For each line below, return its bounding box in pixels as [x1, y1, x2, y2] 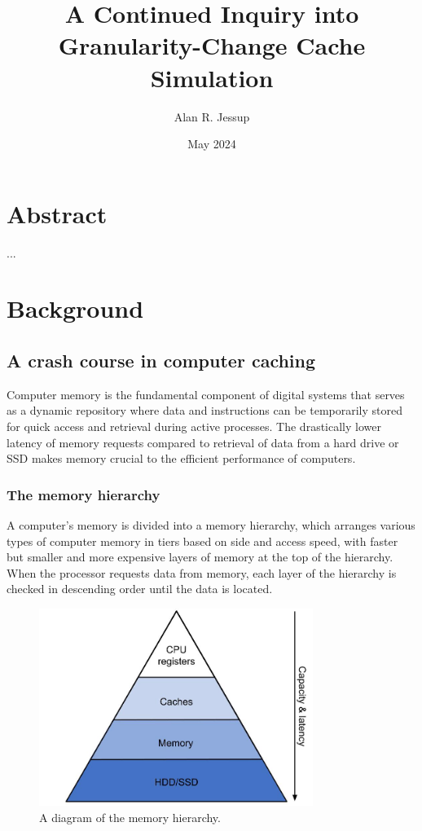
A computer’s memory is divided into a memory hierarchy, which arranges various [7, 516, 415, 533]
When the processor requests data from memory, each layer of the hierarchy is [7, 564, 397, 581]
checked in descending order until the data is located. [7, 580, 273, 597]
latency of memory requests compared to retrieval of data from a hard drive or [7, 433, 399, 451]
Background [7, 292, 144, 325]
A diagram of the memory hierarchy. [39, 808, 221, 825]
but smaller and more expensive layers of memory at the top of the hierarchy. [7, 548, 393, 565]
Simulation [150, 60, 274, 94]
